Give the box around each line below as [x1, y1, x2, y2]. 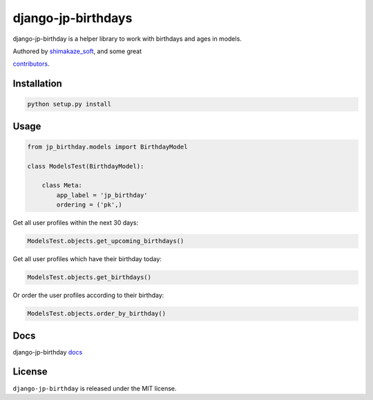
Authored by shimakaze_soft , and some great [12, 47, 142, 55]
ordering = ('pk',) [56, 201, 122, 209]
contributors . [12, 59, 50, 68]
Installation [12, 78, 62, 90]
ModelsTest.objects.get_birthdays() [27, 274, 152, 281]
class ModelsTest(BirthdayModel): [27, 162, 144, 170]
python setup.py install [27, 100, 112, 108]
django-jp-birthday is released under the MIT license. [12, 384, 177, 392]
